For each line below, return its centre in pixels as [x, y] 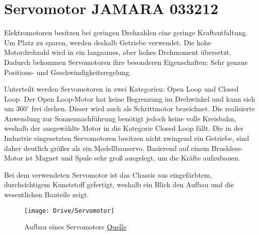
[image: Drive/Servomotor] [69, 211]
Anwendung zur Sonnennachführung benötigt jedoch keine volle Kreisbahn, [120, 118]
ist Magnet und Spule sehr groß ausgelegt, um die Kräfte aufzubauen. [133, 158]
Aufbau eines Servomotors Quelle [75, 227]
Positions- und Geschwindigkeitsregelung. [68, 72]
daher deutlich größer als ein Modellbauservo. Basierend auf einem [107, 148]
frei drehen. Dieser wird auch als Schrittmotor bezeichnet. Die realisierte [143, 108]
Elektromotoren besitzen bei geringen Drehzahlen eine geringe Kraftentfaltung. [126, 32]
